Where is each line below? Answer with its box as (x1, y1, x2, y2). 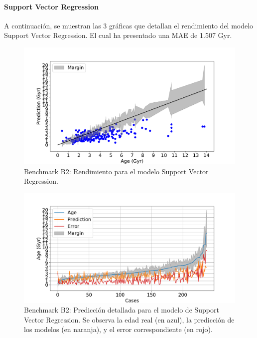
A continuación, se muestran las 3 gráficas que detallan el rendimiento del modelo (4, 20, 254, 30)
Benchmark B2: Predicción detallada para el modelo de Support (24, 305, 219, 315)
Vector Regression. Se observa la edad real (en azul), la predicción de (24, 314, 235, 325)
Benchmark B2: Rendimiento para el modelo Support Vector (24, 166, 209, 176)
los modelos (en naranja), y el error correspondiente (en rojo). (24, 324, 213, 335)
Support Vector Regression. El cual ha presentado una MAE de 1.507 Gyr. (4, 30, 232, 40)
